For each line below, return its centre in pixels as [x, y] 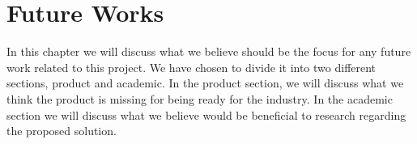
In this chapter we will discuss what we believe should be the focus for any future [209, 51]
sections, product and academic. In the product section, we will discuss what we [205, 83]
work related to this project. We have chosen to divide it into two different [191, 67]
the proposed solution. [62, 131]
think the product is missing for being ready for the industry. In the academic [200, 98]
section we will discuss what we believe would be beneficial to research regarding [206, 114]
